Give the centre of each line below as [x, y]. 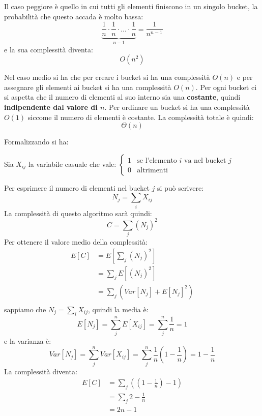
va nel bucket [205, 160]
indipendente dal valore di [51, 107]
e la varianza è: [28, 340]
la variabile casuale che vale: [72, 164]
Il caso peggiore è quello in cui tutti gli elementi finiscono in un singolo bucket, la [131, 6]
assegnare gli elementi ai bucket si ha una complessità [88, 87]
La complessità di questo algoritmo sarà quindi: [78, 213]
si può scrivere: [180, 187]
